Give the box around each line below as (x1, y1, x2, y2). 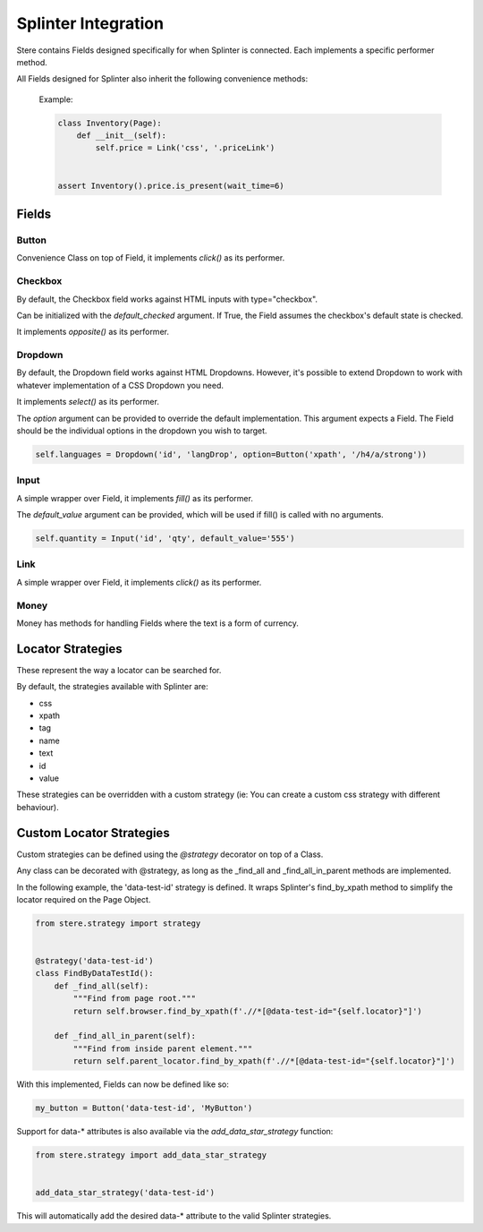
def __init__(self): (76, 131, 167, 141)
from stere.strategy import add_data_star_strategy (35, 1151, 267, 1160)
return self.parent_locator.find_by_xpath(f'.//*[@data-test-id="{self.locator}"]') (72, 1057, 455, 1066)
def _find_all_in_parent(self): (54, 1031, 197, 1041)
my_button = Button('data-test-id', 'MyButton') (35, 1103, 253, 1114)
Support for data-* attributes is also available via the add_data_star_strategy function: (16, 1126, 334, 1137)
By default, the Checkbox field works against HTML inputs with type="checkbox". (16, 294, 318, 304)
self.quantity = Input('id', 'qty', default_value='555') (35, 534, 295, 543)
